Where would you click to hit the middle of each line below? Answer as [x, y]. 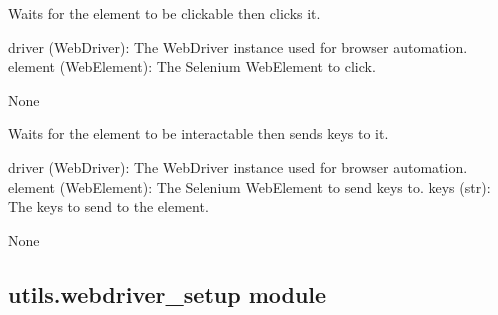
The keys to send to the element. [108, 206]
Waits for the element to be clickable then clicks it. [164, 13]
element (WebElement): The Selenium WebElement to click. [192, 66]
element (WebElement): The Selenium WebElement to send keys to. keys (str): [249, 186]
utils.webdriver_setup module [167, 293]
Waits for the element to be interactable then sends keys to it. [198, 133]
